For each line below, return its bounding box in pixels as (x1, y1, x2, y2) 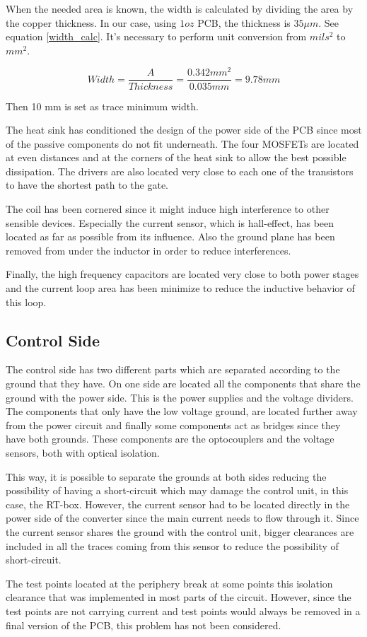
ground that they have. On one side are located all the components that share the (6, 376, 361, 391)
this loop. (6, 294, 47, 309)
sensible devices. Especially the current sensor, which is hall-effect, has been (6, 215, 334, 230)
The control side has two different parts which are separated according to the (6, 362, 340, 377)
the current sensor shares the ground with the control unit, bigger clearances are (6, 524, 354, 539)
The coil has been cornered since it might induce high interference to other (6, 201, 330, 216)
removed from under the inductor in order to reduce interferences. (6, 242, 291, 257)
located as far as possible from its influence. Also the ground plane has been (6, 229, 335, 244)
